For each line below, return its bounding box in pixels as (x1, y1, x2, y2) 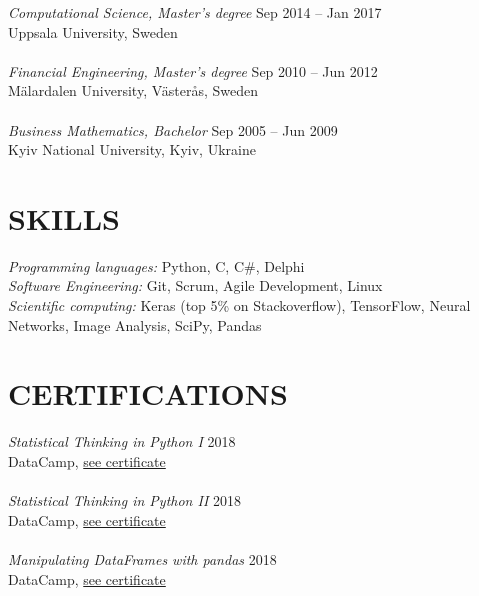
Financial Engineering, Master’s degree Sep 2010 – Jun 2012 (8, 60, 378, 81)
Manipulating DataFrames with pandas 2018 (8, 548, 277, 569)
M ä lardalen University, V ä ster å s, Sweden (8, 80, 259, 101)
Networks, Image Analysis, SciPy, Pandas (8, 314, 262, 335)
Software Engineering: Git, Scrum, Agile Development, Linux (8, 275, 383, 296)
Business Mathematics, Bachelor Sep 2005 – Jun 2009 (8, 119, 338, 140)
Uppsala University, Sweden (8, 21, 178, 42)
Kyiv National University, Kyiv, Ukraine (8, 139, 256, 160)
